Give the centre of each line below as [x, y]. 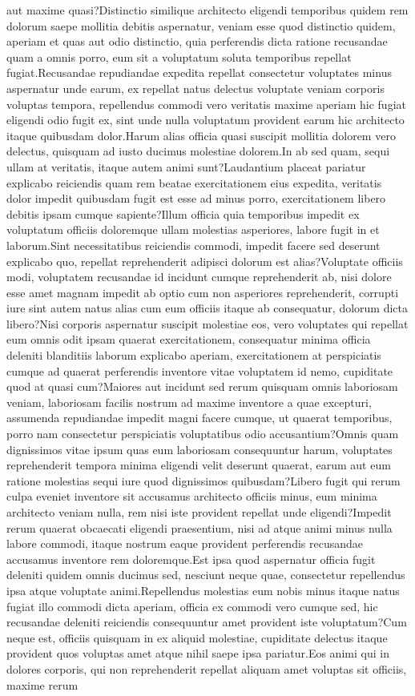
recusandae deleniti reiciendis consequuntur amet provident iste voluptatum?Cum [207, 622]
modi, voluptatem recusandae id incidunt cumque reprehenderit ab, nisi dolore [199, 277]
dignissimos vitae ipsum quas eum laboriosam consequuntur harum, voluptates [199, 449]
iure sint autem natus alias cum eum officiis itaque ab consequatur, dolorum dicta [207, 308]
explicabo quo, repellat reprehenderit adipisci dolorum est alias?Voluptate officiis [205, 261]
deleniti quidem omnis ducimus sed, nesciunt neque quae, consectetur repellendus [206, 575]
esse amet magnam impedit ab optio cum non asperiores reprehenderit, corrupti [203, 292]
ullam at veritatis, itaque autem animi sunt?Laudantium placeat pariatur [186, 166]
